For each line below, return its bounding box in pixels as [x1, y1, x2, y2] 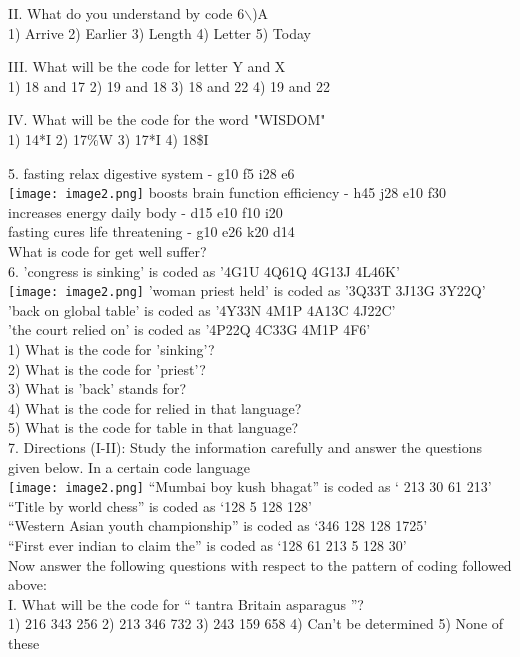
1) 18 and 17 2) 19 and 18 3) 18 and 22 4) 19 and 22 [8, 75, 330, 96]
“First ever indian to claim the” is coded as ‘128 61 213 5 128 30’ [8, 535, 407, 556]
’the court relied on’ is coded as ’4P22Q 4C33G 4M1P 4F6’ [8, 319, 371, 340]
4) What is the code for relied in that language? [8, 397, 302, 418]
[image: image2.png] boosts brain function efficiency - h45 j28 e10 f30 [8, 182, 446, 203]
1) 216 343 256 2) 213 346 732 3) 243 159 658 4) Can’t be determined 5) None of [8, 613, 504, 634]
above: [8, 574, 47, 595]
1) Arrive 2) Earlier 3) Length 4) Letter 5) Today [8, 22, 311, 43]
